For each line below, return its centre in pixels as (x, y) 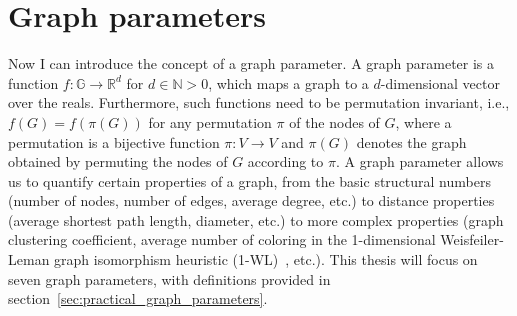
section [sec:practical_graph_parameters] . (138, 298)
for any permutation (210, 121)
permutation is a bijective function (114, 141)
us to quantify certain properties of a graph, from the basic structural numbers (249, 180)
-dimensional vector (440, 82)
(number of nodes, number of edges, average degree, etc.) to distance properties (251, 200)
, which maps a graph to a (288, 82)
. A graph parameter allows (419, 161)
